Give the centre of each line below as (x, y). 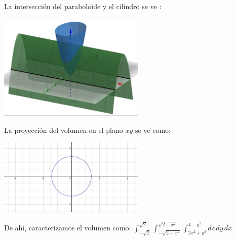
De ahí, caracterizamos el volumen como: (68, 228)
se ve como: (153, 130)
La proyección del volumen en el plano (64, 130)
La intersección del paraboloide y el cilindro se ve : (83, 6)
